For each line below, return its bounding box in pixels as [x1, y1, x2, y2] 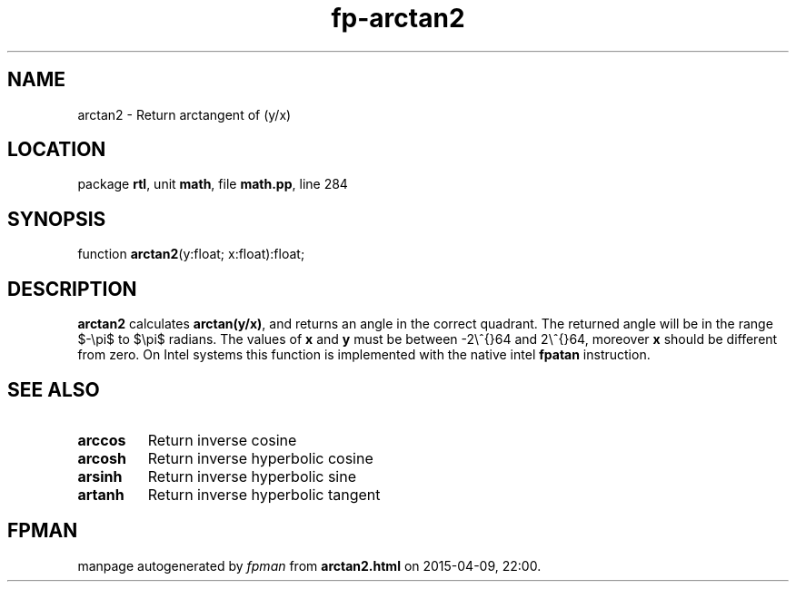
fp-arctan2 [331, 3, 465, 34]
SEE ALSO [7, 378, 100, 401]
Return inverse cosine [147, 430, 297, 449]
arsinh [77, 466, 123, 486]
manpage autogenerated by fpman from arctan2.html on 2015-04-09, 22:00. [77, 557, 542, 574]
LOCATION [7, 138, 106, 162]
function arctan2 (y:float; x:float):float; [77, 246, 305, 262]
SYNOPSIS [7, 207, 106, 231]
